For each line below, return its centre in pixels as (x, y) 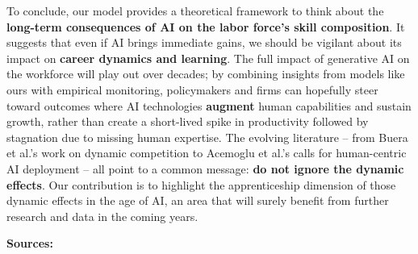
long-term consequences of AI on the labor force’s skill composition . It (206, 26)
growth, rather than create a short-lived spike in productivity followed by (188, 121)
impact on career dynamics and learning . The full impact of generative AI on (208, 58)
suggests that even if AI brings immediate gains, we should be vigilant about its (204, 42)
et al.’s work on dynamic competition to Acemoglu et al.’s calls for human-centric (207, 153)
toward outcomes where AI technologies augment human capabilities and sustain (209, 105)
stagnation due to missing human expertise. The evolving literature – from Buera (207, 137)
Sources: (30, 243)
